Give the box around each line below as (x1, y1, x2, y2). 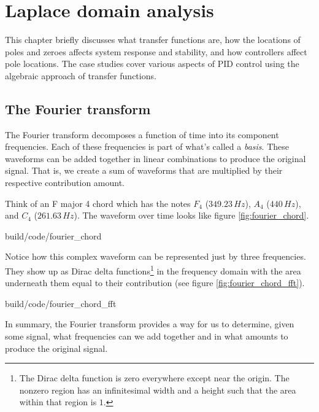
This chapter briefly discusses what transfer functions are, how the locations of (5, 33, 301, 46)
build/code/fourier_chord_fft (5, 297, 117, 309)
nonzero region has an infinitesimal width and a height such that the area (19, 383, 296, 396)
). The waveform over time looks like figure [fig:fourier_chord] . (74, 209, 309, 222)
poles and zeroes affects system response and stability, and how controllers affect (5, 45, 307, 58)
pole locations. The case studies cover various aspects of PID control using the (5, 57, 299, 70)
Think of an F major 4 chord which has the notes (5, 196, 191, 209)
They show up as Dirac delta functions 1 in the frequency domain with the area (5, 263, 301, 277)
